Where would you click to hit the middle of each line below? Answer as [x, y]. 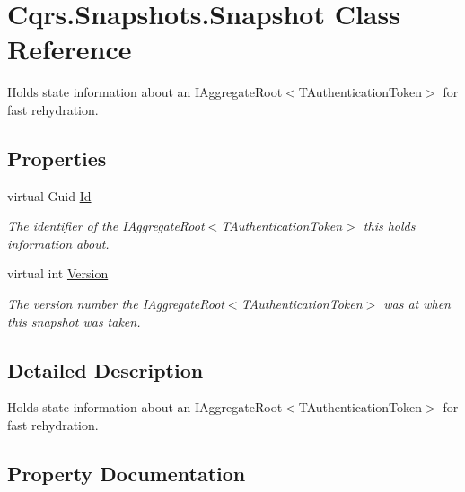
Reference [70, 49]
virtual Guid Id [49, 195]
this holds [389, 226]
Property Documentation [127, 474]
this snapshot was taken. [74, 321]
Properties [57, 158]
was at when [417, 304]
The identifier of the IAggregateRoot [106, 226]
